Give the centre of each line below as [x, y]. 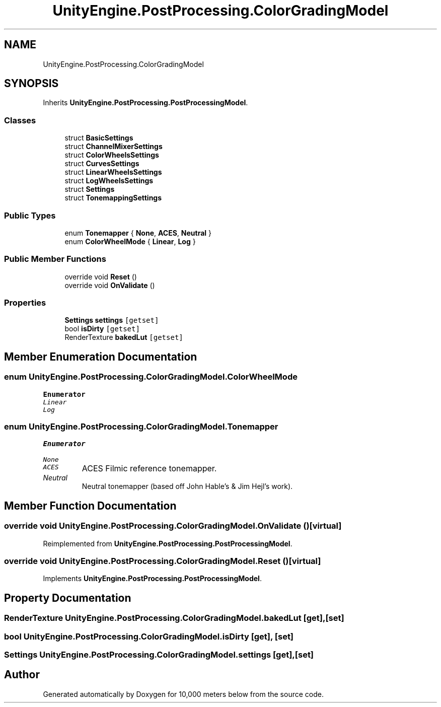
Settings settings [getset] [112, 320]
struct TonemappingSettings [113, 198]
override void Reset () [101, 276]
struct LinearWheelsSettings [113, 172]
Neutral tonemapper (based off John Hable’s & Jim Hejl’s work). [187, 486]
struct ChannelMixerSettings [114, 147]
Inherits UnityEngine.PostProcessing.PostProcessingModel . [145, 103]
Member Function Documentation [90, 506]
